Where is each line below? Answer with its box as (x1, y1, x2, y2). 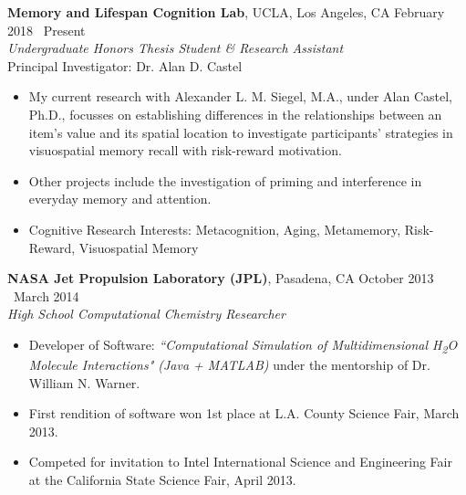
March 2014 (13, 286, 79, 305)
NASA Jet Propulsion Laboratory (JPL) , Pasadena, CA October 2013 (7, 269, 434, 288)
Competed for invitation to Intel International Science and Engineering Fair (28, 452, 452, 471)
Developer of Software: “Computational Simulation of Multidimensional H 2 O (28, 334, 458, 356)
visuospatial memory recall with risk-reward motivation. (28, 141, 342, 160)
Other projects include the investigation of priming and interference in (28, 171, 422, 190)
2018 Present (7, 20, 86, 39)
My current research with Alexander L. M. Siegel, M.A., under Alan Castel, (28, 87, 452, 106)
